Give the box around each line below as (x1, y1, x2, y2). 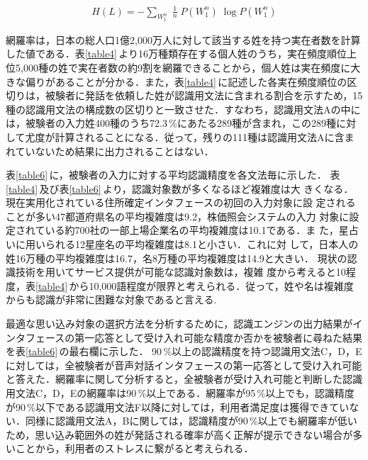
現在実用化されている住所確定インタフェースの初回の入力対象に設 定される (6, 195, 356, 210)
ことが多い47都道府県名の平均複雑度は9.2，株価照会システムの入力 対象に (6, 208, 350, 223)
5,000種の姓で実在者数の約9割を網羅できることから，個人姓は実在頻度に (15, 60, 351, 74)
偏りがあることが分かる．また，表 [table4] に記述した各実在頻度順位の (25, 74, 347, 89)
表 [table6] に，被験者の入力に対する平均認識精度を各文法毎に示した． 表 (6, 167, 340, 182)
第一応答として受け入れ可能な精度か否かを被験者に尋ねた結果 (74, 330, 362, 344)
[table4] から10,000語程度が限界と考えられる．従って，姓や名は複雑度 (35, 278, 354, 293)
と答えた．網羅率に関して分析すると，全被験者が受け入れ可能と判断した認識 (6, 371, 363, 386)
